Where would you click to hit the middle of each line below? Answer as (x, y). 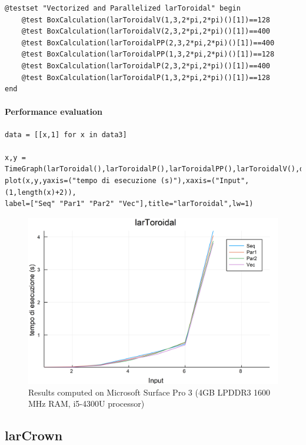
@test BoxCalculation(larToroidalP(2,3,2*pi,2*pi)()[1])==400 (146, 66)
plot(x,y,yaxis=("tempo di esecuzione (81, 180)
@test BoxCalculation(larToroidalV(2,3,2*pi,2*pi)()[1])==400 (146, 31)
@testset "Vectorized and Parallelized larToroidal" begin (123, 8)
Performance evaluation (54, 112)
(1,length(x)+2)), (41, 192)
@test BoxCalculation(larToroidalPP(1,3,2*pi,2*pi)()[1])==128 (148, 54)
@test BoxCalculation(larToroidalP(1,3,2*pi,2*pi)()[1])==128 (146, 77)
